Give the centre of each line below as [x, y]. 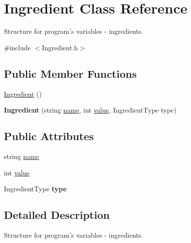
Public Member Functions [70, 73]
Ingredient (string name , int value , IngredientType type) [90, 110]
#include [17, 47]
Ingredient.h [60, 47]
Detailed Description [57, 215]
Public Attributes [49, 136]
